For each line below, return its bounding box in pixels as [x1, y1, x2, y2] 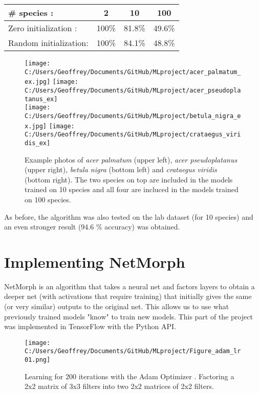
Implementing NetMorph [4, 251, 185, 272]
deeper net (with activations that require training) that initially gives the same [4, 291, 252, 302]
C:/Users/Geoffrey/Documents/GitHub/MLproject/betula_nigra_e [25, 112, 241, 120]
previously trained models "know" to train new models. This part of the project [4, 311, 253, 321]
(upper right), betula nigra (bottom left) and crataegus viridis [25, 164, 217, 175]
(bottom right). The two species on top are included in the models [25, 174, 233, 184]
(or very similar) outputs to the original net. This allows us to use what [4, 301, 229, 312]
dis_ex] [25, 139, 51, 147]
